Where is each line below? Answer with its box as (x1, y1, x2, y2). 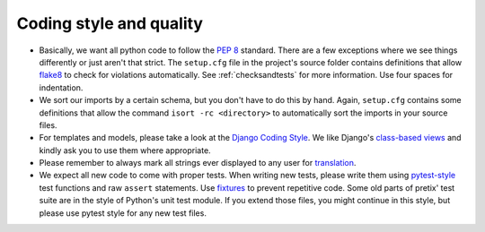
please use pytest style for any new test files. (39, 207, 207, 219)
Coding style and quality (16, 13, 204, 33)
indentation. (39, 82, 84, 93)
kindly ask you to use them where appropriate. (39, 144, 211, 156)
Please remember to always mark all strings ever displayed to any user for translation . (39, 158, 357, 168)
